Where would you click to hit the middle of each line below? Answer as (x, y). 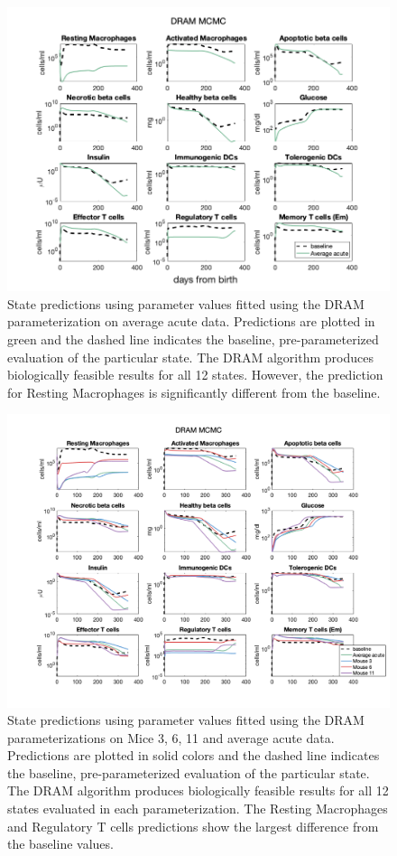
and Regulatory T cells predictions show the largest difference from (193, 826)
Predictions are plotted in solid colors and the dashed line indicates (194, 755)
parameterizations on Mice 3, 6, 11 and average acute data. (171, 737)
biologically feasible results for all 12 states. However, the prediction (195, 375)
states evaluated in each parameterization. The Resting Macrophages (198, 809)
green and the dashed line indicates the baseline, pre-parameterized (193, 339)
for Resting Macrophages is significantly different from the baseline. (194, 392)
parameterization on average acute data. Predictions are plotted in (191, 321)
